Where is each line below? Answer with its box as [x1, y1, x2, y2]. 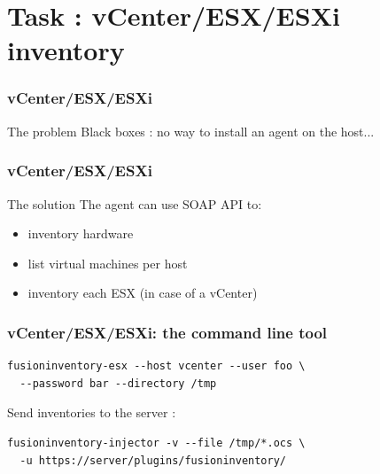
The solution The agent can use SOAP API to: [7, 194, 262, 213]
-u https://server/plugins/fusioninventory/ [19, 454, 286, 467]
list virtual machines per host [27, 253, 188, 272]
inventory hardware [27, 224, 134, 243]
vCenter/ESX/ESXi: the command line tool [7, 321, 328, 343]
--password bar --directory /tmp [19, 377, 217, 390]
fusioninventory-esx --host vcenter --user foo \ [7, 360, 306, 373]
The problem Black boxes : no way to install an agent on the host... [7, 121, 375, 140]
